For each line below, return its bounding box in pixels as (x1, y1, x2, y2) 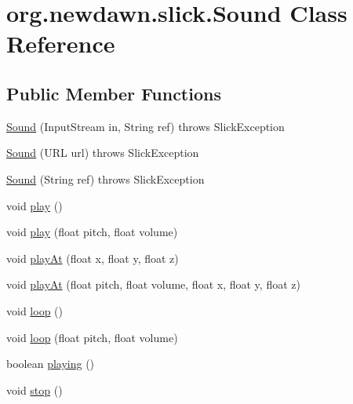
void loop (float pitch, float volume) (6, 329, 178, 345)
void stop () (6, 381, 63, 398)
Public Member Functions (6, 81, 221, 105)
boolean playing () (6, 355, 95, 372)
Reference (6, 27, 115, 60)
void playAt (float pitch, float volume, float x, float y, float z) (6, 276, 300, 293)
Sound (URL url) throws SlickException (6, 144, 199, 161)
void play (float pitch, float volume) (6, 224, 178, 240)
